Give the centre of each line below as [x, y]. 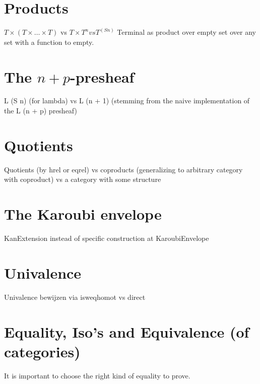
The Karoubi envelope [83, 214]
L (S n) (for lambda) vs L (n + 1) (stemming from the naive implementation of [127, 101]
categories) [42, 351]
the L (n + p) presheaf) [41, 111]
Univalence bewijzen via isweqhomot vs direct [75, 297]
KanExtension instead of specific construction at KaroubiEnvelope [107, 238]
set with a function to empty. [49, 42]
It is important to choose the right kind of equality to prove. [97, 375]
